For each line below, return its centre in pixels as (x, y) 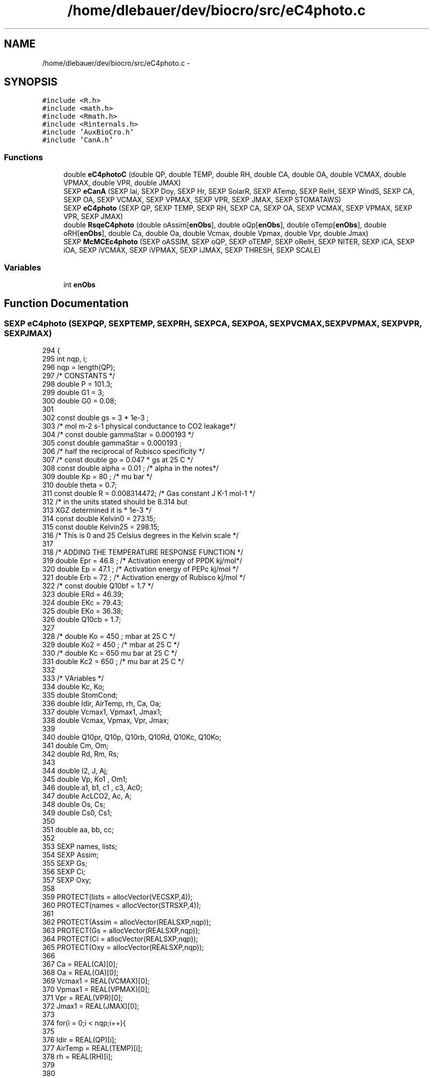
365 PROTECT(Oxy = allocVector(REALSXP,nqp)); (123, 947)
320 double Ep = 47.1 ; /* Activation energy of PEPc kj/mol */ (140, 569)
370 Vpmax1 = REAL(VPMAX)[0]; (96, 989)
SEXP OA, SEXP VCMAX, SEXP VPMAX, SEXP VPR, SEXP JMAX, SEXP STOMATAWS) (202, 200)
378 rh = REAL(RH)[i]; (77, 1057)
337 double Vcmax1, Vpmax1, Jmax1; (102, 712)
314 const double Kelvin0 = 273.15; (99, 519)
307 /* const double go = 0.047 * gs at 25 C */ (118, 460)
